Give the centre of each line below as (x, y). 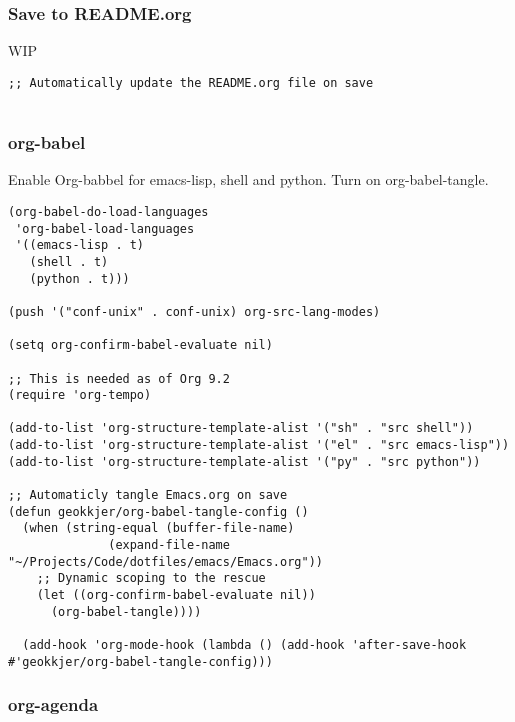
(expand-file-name (169, 545)
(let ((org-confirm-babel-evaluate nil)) (176, 595)
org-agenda (53, 704)
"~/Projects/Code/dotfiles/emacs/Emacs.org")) (165, 561)
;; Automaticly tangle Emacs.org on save (148, 495)
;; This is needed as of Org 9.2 (119, 378)
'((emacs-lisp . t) (80, 245)
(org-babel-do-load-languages (108, 211)
